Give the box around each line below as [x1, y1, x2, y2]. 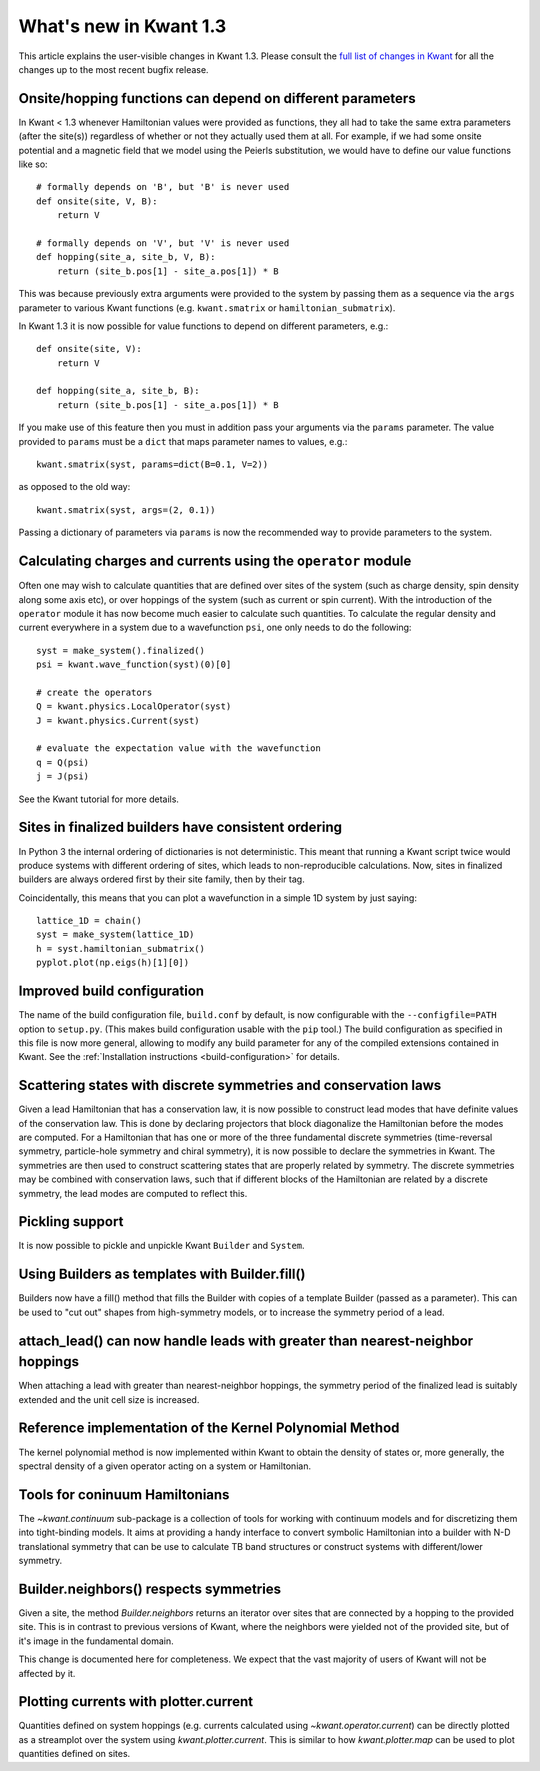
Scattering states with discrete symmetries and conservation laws [18, 1077, 442, 1094]
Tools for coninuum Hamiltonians [18, 1486, 230, 1503]
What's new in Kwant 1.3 [18, 15, 227, 37]
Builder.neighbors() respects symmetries [18, 1580, 282, 1597]
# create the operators [36, 686, 153, 698]
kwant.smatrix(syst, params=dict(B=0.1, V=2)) [36, 459, 269, 470]
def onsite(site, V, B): [36, 195, 158, 207]
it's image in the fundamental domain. [18, 1635, 174, 1647]
